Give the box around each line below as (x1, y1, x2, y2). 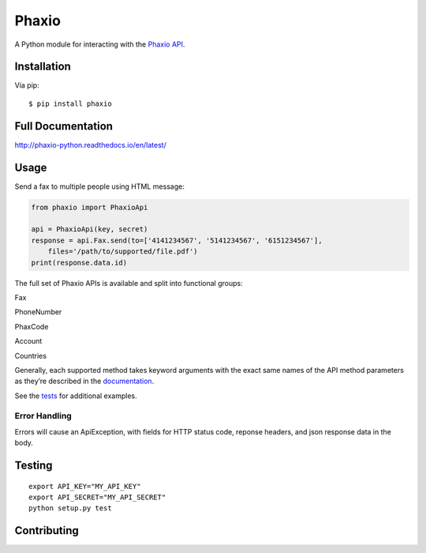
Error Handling (14, 411, 73, 422)
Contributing (14, 524, 79, 537)
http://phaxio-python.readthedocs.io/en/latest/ (14, 140, 167, 149)
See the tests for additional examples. (14, 391, 137, 401)
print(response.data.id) (31, 258, 128, 267)
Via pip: (14, 81, 39, 90)
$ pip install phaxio (28, 99, 112, 108)
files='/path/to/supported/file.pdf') (47, 247, 198, 256)
